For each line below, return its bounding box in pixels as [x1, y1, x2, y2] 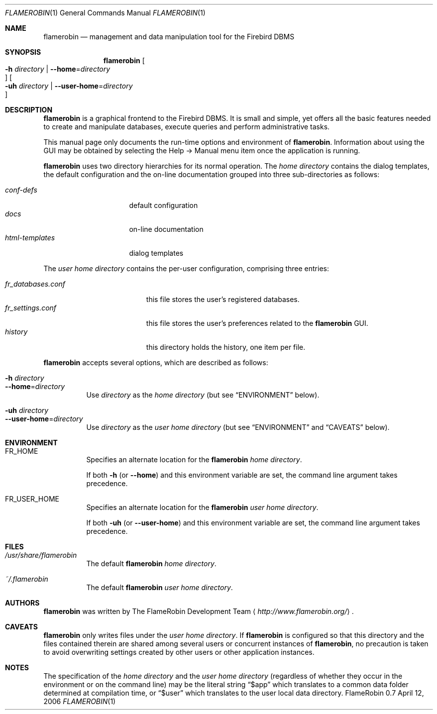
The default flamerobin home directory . [86, 559, 217, 568]
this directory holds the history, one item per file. [146, 343, 306, 351]
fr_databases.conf [5, 280, 66, 288]
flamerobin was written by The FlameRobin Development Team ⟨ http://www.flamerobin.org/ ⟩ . [43, 607, 354, 615]
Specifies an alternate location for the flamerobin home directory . [86, 455, 302, 464]
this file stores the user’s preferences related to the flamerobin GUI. [146, 319, 368, 327]
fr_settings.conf [5, 304, 57, 312]
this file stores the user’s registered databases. [146, 295, 300, 304]
